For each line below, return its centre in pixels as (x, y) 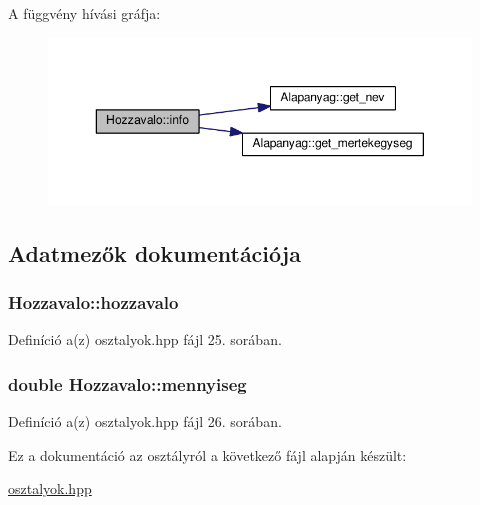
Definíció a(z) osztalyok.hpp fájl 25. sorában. (145, 339)
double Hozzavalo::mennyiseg (127, 383)
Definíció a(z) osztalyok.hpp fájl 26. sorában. (145, 421)
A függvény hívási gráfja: (84, 13)
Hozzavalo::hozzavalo (93, 302)
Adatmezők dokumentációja (154, 252)
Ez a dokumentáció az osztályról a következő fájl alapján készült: (207, 454)
